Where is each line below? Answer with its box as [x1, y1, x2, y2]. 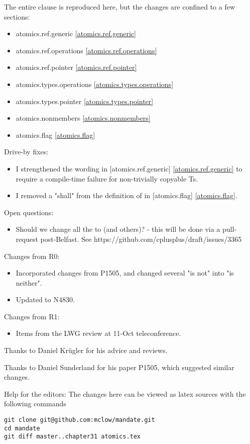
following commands [4, 398, 66, 409]
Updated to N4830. [16, 294, 75, 305]
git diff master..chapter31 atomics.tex [4, 433, 141, 440]
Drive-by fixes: [4, 146, 49, 157]
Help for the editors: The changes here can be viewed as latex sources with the [4, 388, 246, 399]
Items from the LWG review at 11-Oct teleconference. [16, 328, 181, 338]
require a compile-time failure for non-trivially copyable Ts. [16, 173, 198, 184]
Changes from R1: [4, 311, 60, 321]
